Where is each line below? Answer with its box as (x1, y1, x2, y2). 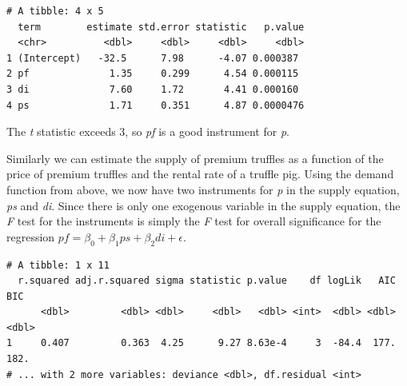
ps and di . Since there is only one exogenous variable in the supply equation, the (6, 197, 401, 213)
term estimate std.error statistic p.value (18, 21, 305, 33)
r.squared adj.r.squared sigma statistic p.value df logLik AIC (18, 275, 396, 287)
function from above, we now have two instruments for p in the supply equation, (6, 181, 400, 197)
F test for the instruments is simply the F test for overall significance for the (6, 213, 381, 229)
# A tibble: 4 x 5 (6, 6, 104, 17)
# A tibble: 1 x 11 (6, 259, 110, 271)
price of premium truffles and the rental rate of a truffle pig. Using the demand (6, 165, 394, 182)
